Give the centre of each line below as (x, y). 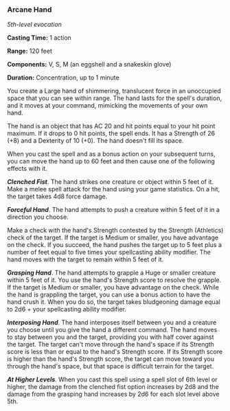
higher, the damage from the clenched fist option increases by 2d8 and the (113, 387)
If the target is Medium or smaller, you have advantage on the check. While (113, 287)
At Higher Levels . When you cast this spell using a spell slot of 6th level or (112, 379)
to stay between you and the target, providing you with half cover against (111, 337)
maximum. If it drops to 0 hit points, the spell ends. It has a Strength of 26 (111, 133)
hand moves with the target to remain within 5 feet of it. (85, 259)
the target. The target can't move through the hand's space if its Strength (111, 344)
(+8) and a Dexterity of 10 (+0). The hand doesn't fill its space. (95, 141)
